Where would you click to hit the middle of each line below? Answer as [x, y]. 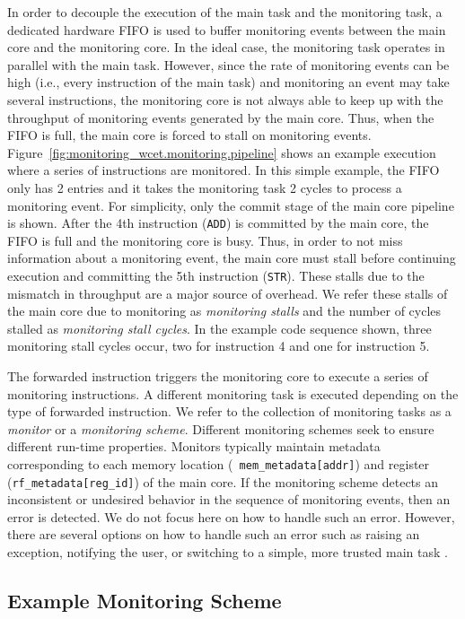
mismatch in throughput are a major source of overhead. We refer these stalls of [228, 293]
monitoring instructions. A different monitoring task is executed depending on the [233, 393]
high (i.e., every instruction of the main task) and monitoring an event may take [228, 82]
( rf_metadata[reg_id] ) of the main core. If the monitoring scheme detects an [223, 481]
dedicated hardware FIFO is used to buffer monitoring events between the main [227, 29]
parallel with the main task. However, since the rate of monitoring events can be [228, 64]
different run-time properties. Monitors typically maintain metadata [194, 446]
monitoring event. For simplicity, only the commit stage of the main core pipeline [231, 205]
